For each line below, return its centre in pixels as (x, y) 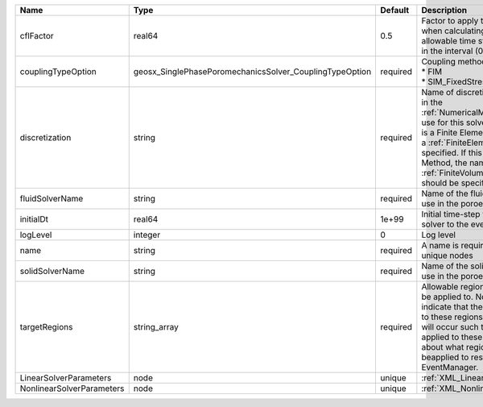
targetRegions (46, 327)
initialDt (34, 219)
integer (147, 235)
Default (395, 10)
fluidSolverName (52, 199)
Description (444, 10)
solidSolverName (52, 271)
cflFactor (37, 36)
